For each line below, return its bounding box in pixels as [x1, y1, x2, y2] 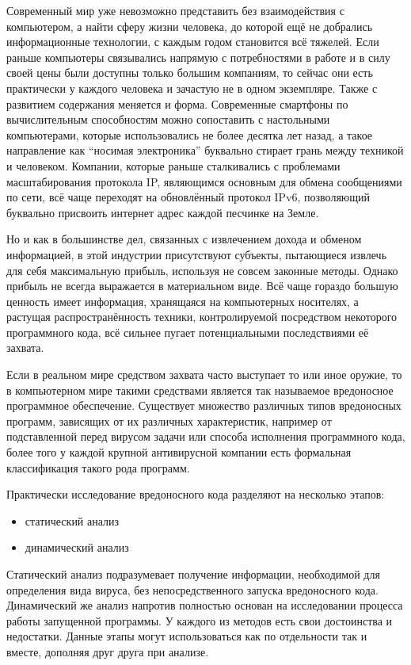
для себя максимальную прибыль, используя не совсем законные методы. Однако [6, 262, 398, 278]
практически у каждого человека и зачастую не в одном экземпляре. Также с [6, 79, 378, 96]
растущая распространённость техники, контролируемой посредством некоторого [6, 308, 398, 325]
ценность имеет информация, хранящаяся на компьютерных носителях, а [6, 292, 359, 309]
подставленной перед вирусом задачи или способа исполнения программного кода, [6, 428, 405, 445]
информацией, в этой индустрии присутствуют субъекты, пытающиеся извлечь [6, 246, 387, 262]
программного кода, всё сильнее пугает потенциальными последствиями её [6, 323, 369, 340]
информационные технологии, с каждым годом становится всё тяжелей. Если [6, 33, 379, 50]
